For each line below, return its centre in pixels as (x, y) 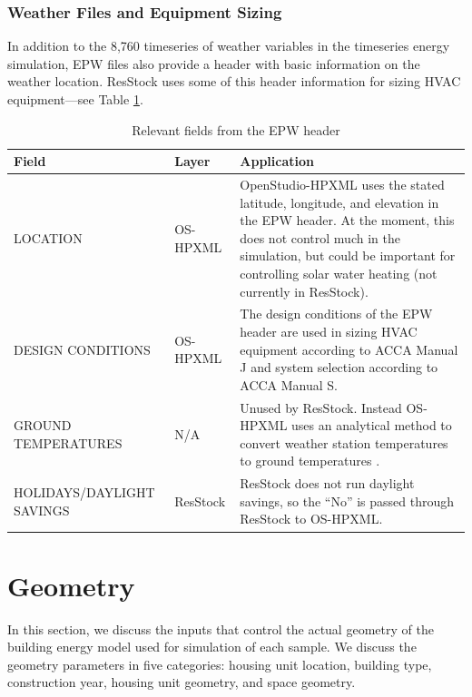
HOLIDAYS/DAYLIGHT (84, 492)
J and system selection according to (339, 367)
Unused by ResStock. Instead (321, 407)
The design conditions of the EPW (336, 314)
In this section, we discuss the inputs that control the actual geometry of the (221, 628)
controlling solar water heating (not (339, 273)
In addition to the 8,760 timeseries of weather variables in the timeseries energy (229, 46)
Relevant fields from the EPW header (236, 129)
